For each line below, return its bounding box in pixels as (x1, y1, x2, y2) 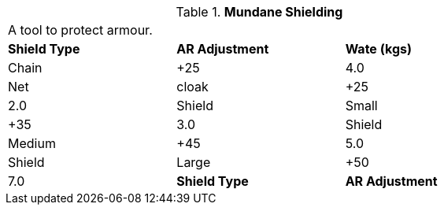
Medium (8, 135, 56, 151)
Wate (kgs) (345, 41, 412, 57)
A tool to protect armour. (8, 22, 153, 38)
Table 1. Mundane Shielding (176, 4, 343, 20)
